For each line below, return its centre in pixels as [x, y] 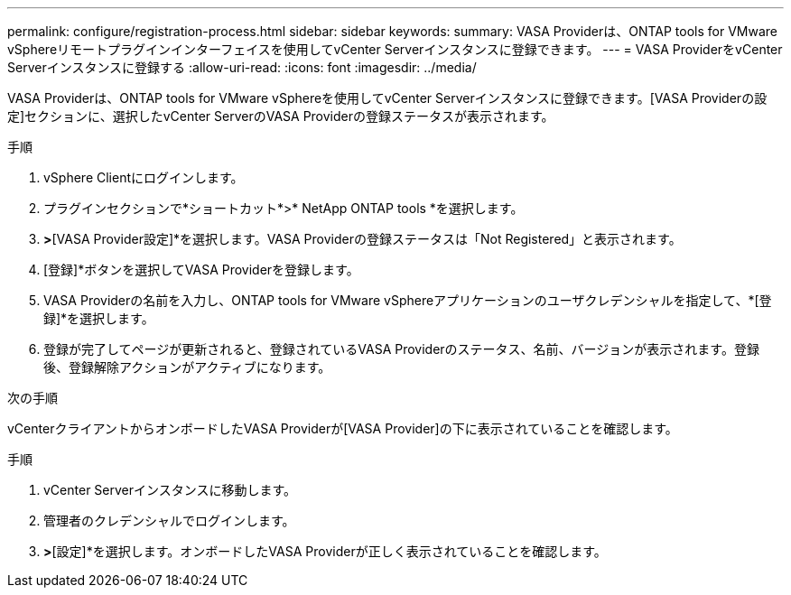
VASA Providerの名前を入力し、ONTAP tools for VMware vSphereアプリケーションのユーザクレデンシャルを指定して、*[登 [408, 300]
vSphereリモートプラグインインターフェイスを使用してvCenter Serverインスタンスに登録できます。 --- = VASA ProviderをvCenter [395, 49]
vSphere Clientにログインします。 [144, 177]
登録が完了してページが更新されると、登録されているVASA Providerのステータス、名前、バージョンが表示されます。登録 [401, 349]
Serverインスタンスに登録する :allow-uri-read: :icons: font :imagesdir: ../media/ [242, 67]
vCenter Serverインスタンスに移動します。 [170, 490]
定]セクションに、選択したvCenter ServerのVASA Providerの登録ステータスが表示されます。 [281, 116]
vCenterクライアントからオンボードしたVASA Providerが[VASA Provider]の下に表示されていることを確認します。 [343, 428]
